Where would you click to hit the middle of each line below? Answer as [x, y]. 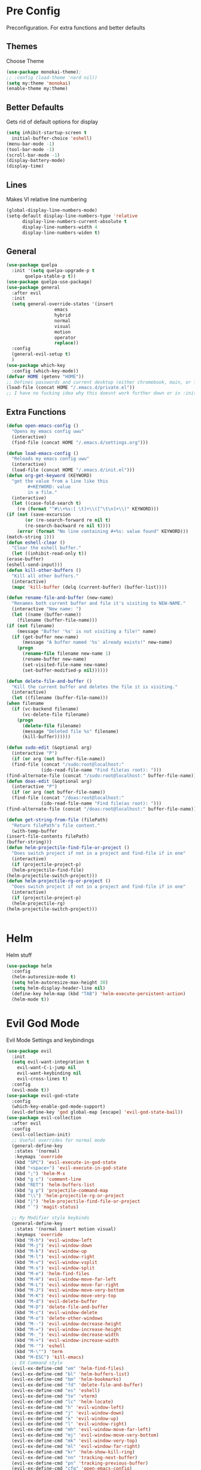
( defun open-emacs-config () [42, 426]
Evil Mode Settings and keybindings [50, 1040]
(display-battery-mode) [36, 161]
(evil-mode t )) [31, 1090]
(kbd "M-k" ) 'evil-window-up [50, 1251]
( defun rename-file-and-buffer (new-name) [60, 598]
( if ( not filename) [31, 626]
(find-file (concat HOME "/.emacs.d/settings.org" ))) [80, 442]
